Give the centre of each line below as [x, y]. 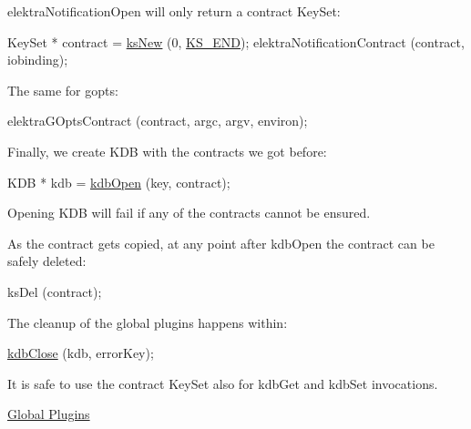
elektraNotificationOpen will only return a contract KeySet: [174, 11]
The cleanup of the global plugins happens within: [148, 322]
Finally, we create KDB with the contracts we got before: [167, 151]
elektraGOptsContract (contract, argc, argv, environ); [158, 121]
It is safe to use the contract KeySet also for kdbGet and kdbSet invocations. [223, 383]
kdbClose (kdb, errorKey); [81, 353]
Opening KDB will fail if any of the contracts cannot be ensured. [189, 213]
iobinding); [38, 60]
